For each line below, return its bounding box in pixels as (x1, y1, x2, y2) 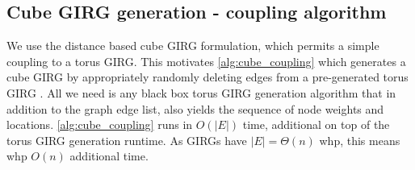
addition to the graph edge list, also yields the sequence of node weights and (6, 100, 384, 117)
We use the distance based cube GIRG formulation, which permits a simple (6, 37, 379, 54)
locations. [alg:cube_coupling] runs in (6, 116, 193, 133)
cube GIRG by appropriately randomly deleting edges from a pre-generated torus (6, 68, 409, 85)
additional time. (69, 147, 149, 164)
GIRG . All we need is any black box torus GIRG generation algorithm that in (6, 84, 396, 101)
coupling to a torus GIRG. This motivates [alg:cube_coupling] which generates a (6, 52, 406, 69)
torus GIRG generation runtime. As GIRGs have (6, 131, 247, 148)
